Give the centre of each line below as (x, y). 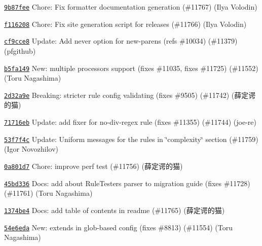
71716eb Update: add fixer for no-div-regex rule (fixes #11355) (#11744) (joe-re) (130, 122)
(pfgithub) (20, 50)
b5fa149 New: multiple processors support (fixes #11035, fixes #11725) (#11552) (131, 68)
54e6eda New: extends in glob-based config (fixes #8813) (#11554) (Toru (118, 227)
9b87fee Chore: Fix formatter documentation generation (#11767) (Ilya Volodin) (131, 7)
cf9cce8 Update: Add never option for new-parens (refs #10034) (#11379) (121, 41)
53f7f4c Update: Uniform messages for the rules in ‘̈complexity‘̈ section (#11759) (131, 139)
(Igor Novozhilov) (31, 149)
